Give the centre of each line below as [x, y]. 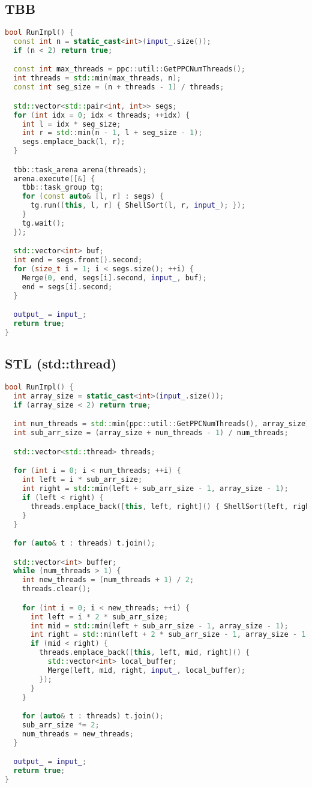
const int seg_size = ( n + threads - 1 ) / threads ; [119, 87]
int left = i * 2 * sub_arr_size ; [99, 617]
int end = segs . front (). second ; [78, 260]
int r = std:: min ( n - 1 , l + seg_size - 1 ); [112, 133]
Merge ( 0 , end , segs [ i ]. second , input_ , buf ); [114, 278]
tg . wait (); [43, 223]
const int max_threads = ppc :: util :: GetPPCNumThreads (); [129, 69]
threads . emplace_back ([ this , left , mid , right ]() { [145, 653]
